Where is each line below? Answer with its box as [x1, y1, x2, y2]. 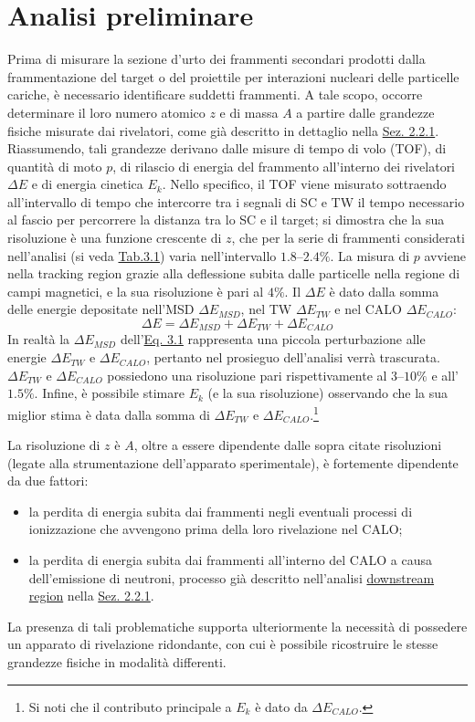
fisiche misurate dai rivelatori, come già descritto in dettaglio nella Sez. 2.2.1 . [7, 120, 439, 140]
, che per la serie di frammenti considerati [231, 228, 465, 247]
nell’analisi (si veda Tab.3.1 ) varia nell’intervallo [7, 246, 277, 265]
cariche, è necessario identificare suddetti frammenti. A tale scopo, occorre [7, 85, 423, 104]
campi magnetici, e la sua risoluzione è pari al [7, 281, 264, 300]
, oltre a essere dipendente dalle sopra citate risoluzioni [133, 435, 442, 455]
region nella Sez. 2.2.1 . [28, 586, 154, 605]
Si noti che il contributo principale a [28, 696, 232, 716]
